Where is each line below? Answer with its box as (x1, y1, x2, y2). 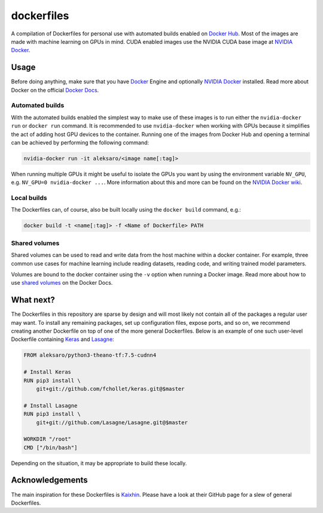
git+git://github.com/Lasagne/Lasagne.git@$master (36, 419, 188, 426)
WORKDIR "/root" (23, 436, 72, 443)
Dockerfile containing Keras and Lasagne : (11, 336, 114, 343)
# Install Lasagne (23, 402, 78, 409)
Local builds (11, 194, 47, 202)
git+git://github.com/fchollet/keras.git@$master (36, 385, 185, 392)
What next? (11, 295, 55, 305)
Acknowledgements (11, 475, 88, 485)
